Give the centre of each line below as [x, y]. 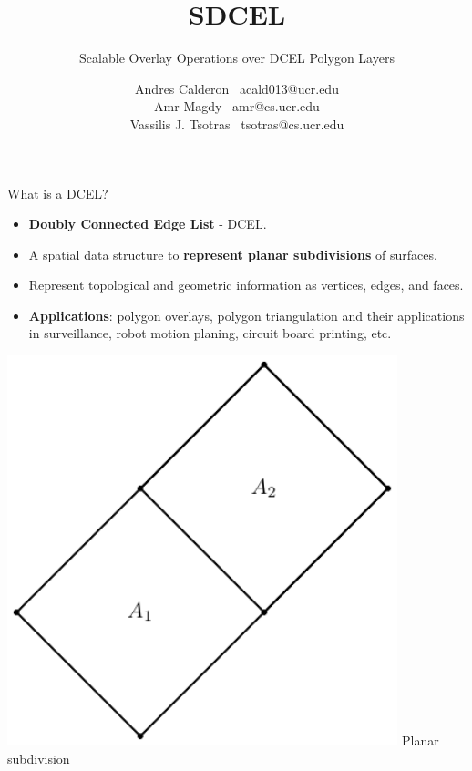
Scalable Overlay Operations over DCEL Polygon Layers [237, 58]
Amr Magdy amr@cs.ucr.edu [237, 106]
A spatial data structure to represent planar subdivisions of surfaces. [233, 254]
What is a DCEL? [58, 193]
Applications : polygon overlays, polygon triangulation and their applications [246, 315]
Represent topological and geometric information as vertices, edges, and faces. [246, 285]
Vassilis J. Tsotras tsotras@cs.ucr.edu [237, 123]
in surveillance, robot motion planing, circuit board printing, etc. [210, 333]
